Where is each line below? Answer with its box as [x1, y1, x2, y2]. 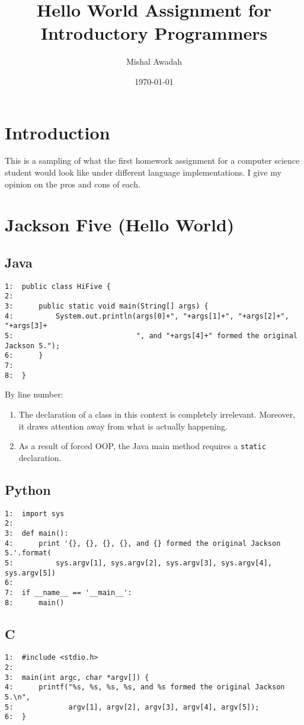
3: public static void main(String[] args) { [5, 302, 209, 311]
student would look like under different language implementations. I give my [5, 166, 281, 179]
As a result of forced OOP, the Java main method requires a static [18, 440, 266, 452]
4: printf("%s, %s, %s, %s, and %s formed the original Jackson [5, 683, 285, 692]
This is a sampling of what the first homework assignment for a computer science [5, 154, 300, 167]
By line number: [5, 388, 63, 400]
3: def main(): [5, 529, 69, 538]
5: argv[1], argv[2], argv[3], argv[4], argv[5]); [5, 702, 260, 711]
